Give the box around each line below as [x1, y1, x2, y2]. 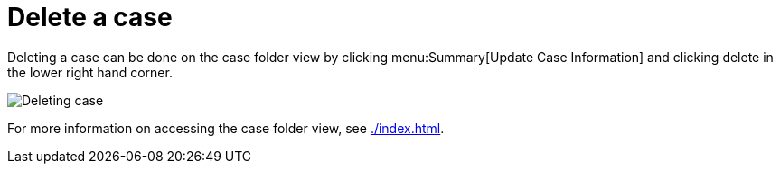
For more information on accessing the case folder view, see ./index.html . [7, 120, 445, 136]
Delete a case [7, 2, 173, 32]
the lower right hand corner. [7, 64, 173, 80]
